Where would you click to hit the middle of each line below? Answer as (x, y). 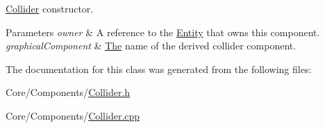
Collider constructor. (50, 8)
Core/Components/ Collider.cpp (73, 115)
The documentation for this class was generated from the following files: (159, 69)
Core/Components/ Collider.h (68, 92)
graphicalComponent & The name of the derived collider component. (151, 46)
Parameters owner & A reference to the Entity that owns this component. (163, 32)
